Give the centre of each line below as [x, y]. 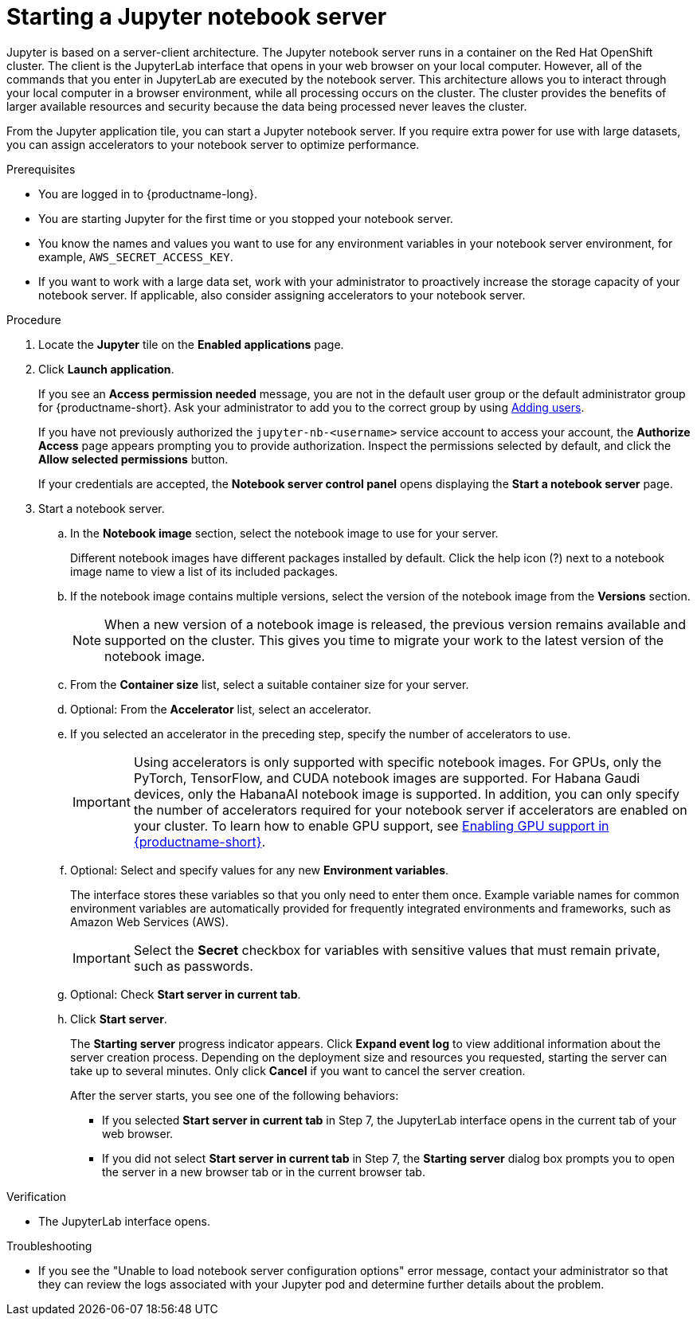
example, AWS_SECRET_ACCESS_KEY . [136, 256]
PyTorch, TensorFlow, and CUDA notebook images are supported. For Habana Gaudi [387, 778]
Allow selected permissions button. [133, 459]
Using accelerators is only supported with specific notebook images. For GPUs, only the [397, 762]
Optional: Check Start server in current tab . [186, 994]
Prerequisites [41, 169]
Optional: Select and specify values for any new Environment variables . [260, 870]
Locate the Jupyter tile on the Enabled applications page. [191, 344]
